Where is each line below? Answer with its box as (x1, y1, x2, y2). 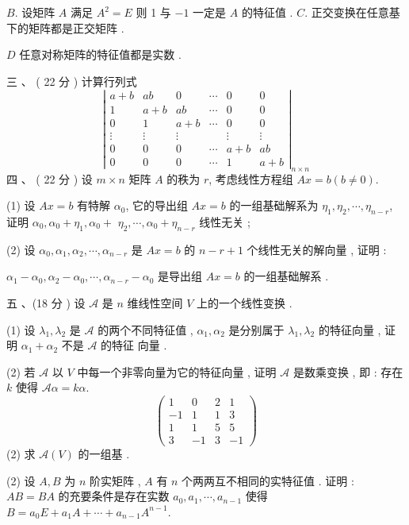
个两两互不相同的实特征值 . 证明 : (182, 472, 354, 488)
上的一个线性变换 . (197, 294, 292, 311)
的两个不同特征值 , (97, 321, 193, 338)
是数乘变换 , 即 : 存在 (292, 363, 403, 380)
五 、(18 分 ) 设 (6, 294, 86, 311)
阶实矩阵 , (89, 472, 141, 488)
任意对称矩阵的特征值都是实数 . (19, 46, 182, 63)
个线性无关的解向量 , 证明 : (247, 241, 387, 257)
